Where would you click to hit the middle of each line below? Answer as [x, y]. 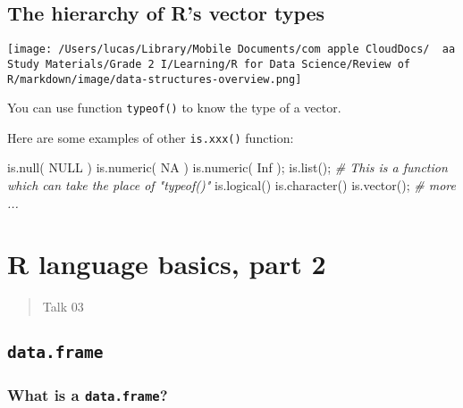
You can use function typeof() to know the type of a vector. [174, 108]
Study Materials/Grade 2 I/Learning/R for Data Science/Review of [209, 64]
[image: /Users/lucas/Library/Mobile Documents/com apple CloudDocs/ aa [231, 50]
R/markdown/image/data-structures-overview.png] [155, 79]
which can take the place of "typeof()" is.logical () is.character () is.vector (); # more [231, 185]
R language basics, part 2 [167, 264]
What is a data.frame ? [88, 395]
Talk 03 [63, 307]
